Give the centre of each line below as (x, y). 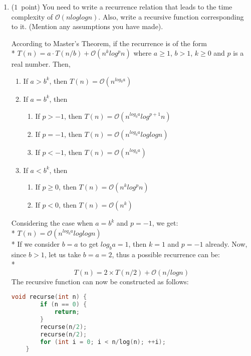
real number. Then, (41, 64)
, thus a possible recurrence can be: (166, 254)
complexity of (32, 16)
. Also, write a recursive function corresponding (171, 16)
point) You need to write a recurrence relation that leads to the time (127, 7)
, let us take (63, 254)
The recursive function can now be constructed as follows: (100, 281)
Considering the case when (52, 223)
